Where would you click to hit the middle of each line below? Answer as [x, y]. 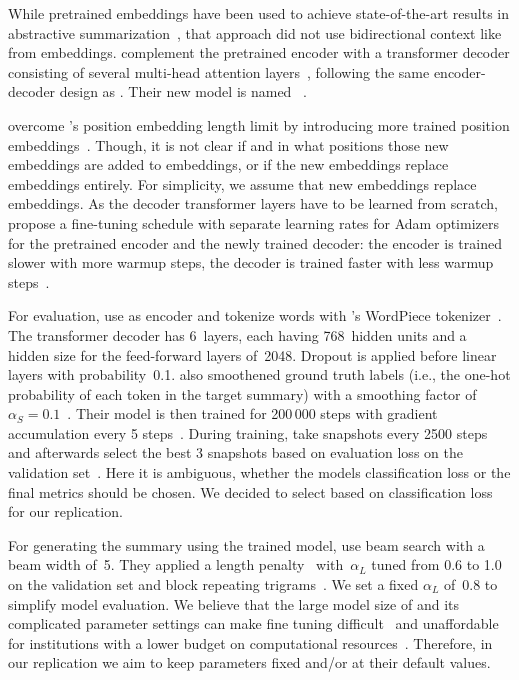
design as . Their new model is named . [183, 91]
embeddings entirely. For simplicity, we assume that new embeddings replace [242, 183]
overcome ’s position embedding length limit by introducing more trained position [259, 124]
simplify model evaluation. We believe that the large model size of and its [233, 603]
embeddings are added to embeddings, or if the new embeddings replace [228, 164]
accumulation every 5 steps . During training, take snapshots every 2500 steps [248, 432]
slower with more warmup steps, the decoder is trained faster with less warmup [251, 262]
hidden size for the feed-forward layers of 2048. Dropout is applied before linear [252, 354]
